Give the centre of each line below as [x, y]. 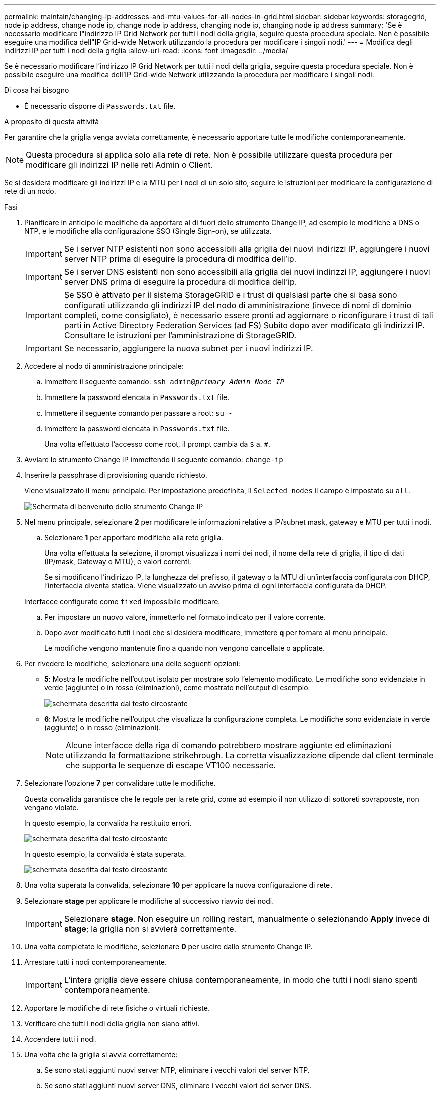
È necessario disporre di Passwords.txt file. [100, 106]
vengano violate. [51, 807]
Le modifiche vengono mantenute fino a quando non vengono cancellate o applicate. [185, 648]
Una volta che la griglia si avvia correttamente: [101, 1055]
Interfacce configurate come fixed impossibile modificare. [122, 601]
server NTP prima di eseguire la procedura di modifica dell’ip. [180, 259]
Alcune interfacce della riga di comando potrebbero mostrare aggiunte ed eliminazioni [229, 745]
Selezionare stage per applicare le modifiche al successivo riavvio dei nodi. [149, 901]
